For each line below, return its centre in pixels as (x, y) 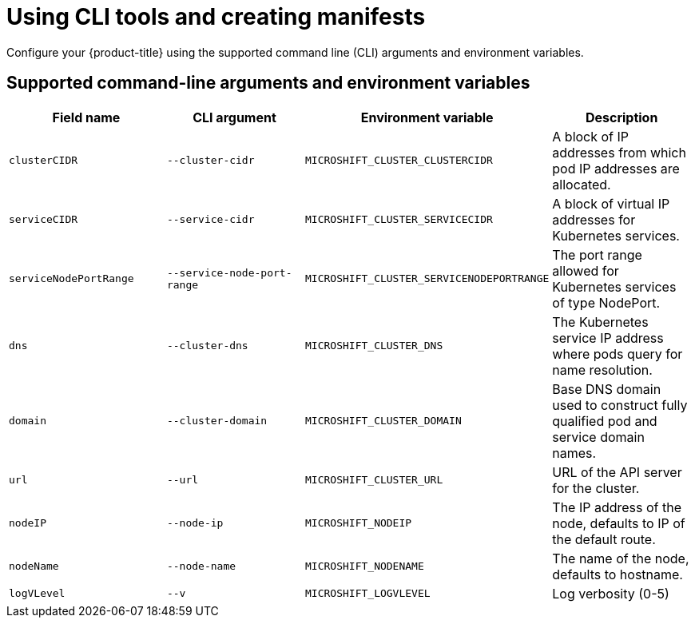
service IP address (608, 338)
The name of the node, (621, 558)
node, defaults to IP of (619, 523)
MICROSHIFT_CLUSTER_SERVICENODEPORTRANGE (427, 279)
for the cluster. (596, 488)
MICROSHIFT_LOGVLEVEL (368, 594)
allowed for (586, 270)
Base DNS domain (607, 389)
